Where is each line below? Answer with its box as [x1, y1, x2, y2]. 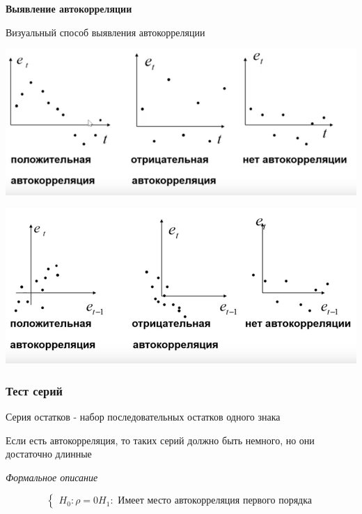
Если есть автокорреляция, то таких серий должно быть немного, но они [6, 432, 315, 447]
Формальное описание [6, 469, 98, 484]
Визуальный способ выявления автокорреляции [6, 24, 205, 39]
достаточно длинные [6, 446, 92, 461]
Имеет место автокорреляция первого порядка [118, 496, 313, 506]
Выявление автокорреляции [6, 1, 132, 15]
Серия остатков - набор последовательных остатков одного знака [6, 409, 281, 423]
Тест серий [6, 381, 63, 399]
